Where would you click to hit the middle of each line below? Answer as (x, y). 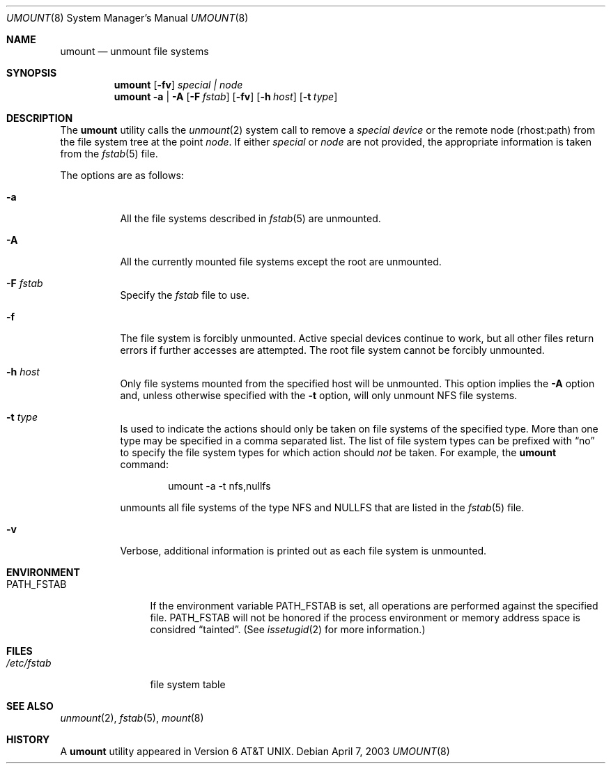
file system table (188, 684)
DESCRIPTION (40, 118)
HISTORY (28, 739)
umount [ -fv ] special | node (178, 85)
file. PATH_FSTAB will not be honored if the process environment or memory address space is (365, 617)
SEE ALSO (30, 706)
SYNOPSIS (32, 73)
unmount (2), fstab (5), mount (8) (132, 718)
